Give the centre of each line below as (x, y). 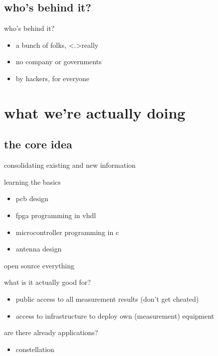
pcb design (32, 198)
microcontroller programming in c (67, 232)
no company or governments (59, 61)
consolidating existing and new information (70, 165)
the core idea (38, 144)
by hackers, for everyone (52, 78)
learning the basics (32, 181)
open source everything (39, 265)
